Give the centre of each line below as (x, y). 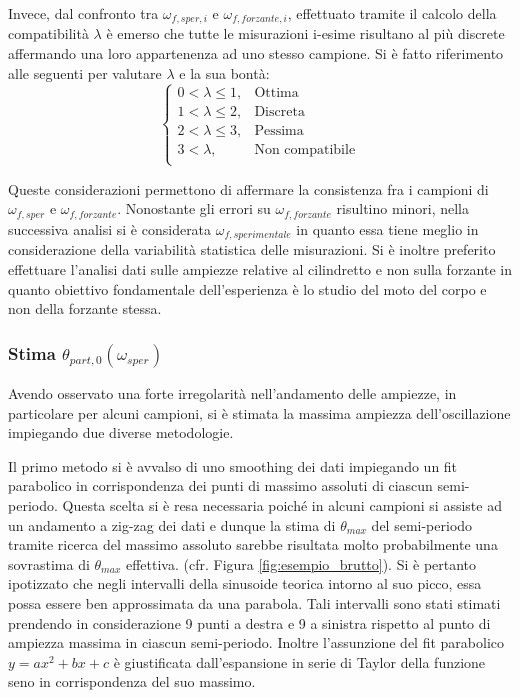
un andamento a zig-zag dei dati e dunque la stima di (172, 524)
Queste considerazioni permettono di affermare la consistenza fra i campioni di (248, 188)
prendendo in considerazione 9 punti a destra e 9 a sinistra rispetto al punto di (249, 622)
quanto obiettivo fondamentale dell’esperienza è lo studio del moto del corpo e (247, 288)
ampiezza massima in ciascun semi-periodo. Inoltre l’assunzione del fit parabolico (256, 642)
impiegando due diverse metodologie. (121, 432)
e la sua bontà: (224, 72)
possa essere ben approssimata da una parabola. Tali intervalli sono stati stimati (254, 602)
